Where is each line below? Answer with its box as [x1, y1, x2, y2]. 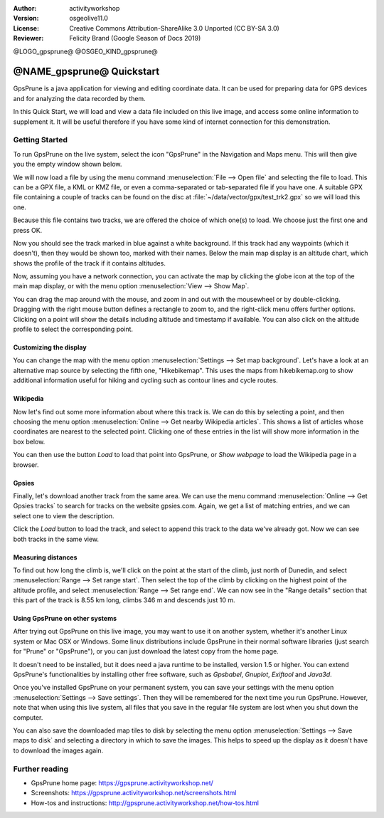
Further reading [13, 764, 69, 774]
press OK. [13, 226, 43, 234]
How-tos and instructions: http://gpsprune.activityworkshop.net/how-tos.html [31, 798, 260, 807]
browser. [13, 460, 39, 469]
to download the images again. [13, 746, 104, 755]
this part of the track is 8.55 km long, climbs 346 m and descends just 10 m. [13, 596, 235, 604]
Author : [13, 4, 37, 12]
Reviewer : [13, 34, 44, 43]
